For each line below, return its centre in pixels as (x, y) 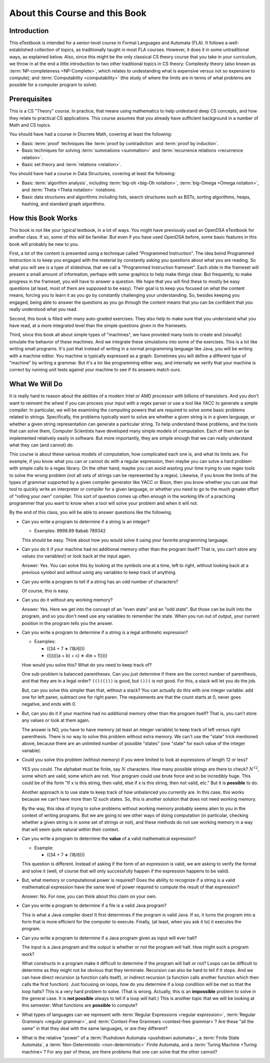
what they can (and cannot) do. (42, 445)
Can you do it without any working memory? (67, 600)
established (21, 50)
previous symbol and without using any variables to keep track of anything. (99, 573)
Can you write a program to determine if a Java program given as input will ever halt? (109, 938)
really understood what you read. (43, 309)
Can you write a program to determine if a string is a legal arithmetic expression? (105, 632)
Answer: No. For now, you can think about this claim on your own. (89, 896)
